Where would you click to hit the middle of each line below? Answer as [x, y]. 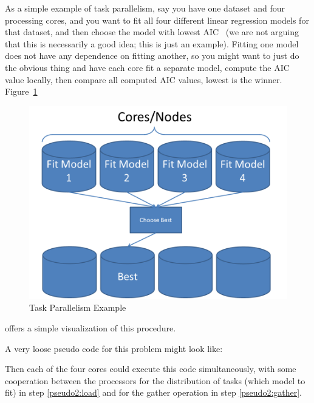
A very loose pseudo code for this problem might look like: [114, 348]
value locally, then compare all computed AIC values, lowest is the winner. [144, 79]
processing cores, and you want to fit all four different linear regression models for [157, 20]
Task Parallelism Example [78, 307]
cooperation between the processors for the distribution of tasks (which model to [155, 380]
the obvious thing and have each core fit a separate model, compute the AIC [147, 67]
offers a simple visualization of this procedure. [90, 327]
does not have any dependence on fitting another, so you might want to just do [152, 56]
